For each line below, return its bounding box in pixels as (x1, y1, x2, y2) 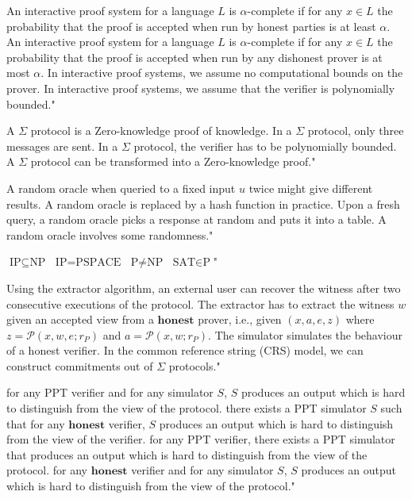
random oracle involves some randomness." (6, 226, 214, 243)
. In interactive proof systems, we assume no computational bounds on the (40, 64, 403, 81)
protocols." (168, 357, 221, 374)
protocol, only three (307, 122, 404, 139)
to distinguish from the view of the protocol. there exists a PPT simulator (6, 400, 367, 416)
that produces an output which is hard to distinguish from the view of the (6, 446, 368, 463)
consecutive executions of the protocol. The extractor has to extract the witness (6, 295, 395, 312)
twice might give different (248, 179, 373, 196)
